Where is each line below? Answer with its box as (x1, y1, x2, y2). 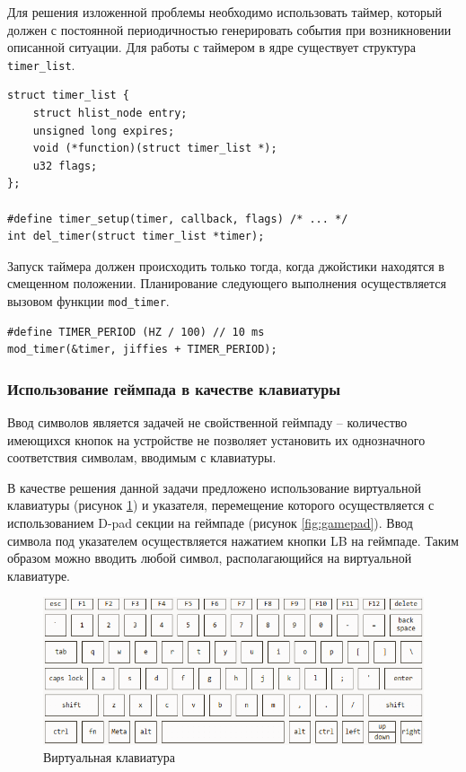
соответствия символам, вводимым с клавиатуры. (7, 448, 277, 467)
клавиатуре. (7, 566, 70, 584)
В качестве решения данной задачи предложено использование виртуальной (7, 478, 421, 496)
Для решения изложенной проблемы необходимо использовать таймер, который (7, 3, 442, 21)
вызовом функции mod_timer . (7, 291, 170, 310)
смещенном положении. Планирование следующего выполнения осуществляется (7, 274, 447, 293)
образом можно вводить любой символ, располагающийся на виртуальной (7, 548, 412, 567)
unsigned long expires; (32, 124, 175, 137)
